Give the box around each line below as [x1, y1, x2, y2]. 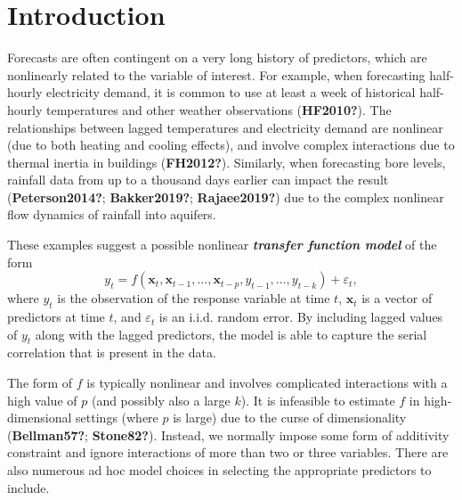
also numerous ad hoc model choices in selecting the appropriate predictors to [7, 461, 432, 479]
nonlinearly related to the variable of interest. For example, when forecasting [7, 65, 426, 84]
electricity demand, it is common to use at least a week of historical [46, 83, 416, 102]
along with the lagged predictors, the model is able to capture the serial [35, 324, 427, 343]
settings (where [76, 408, 158, 427]
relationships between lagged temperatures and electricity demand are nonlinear [7, 118, 443, 136]
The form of [7, 373, 73, 392]
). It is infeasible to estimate [240, 390, 395, 409]
